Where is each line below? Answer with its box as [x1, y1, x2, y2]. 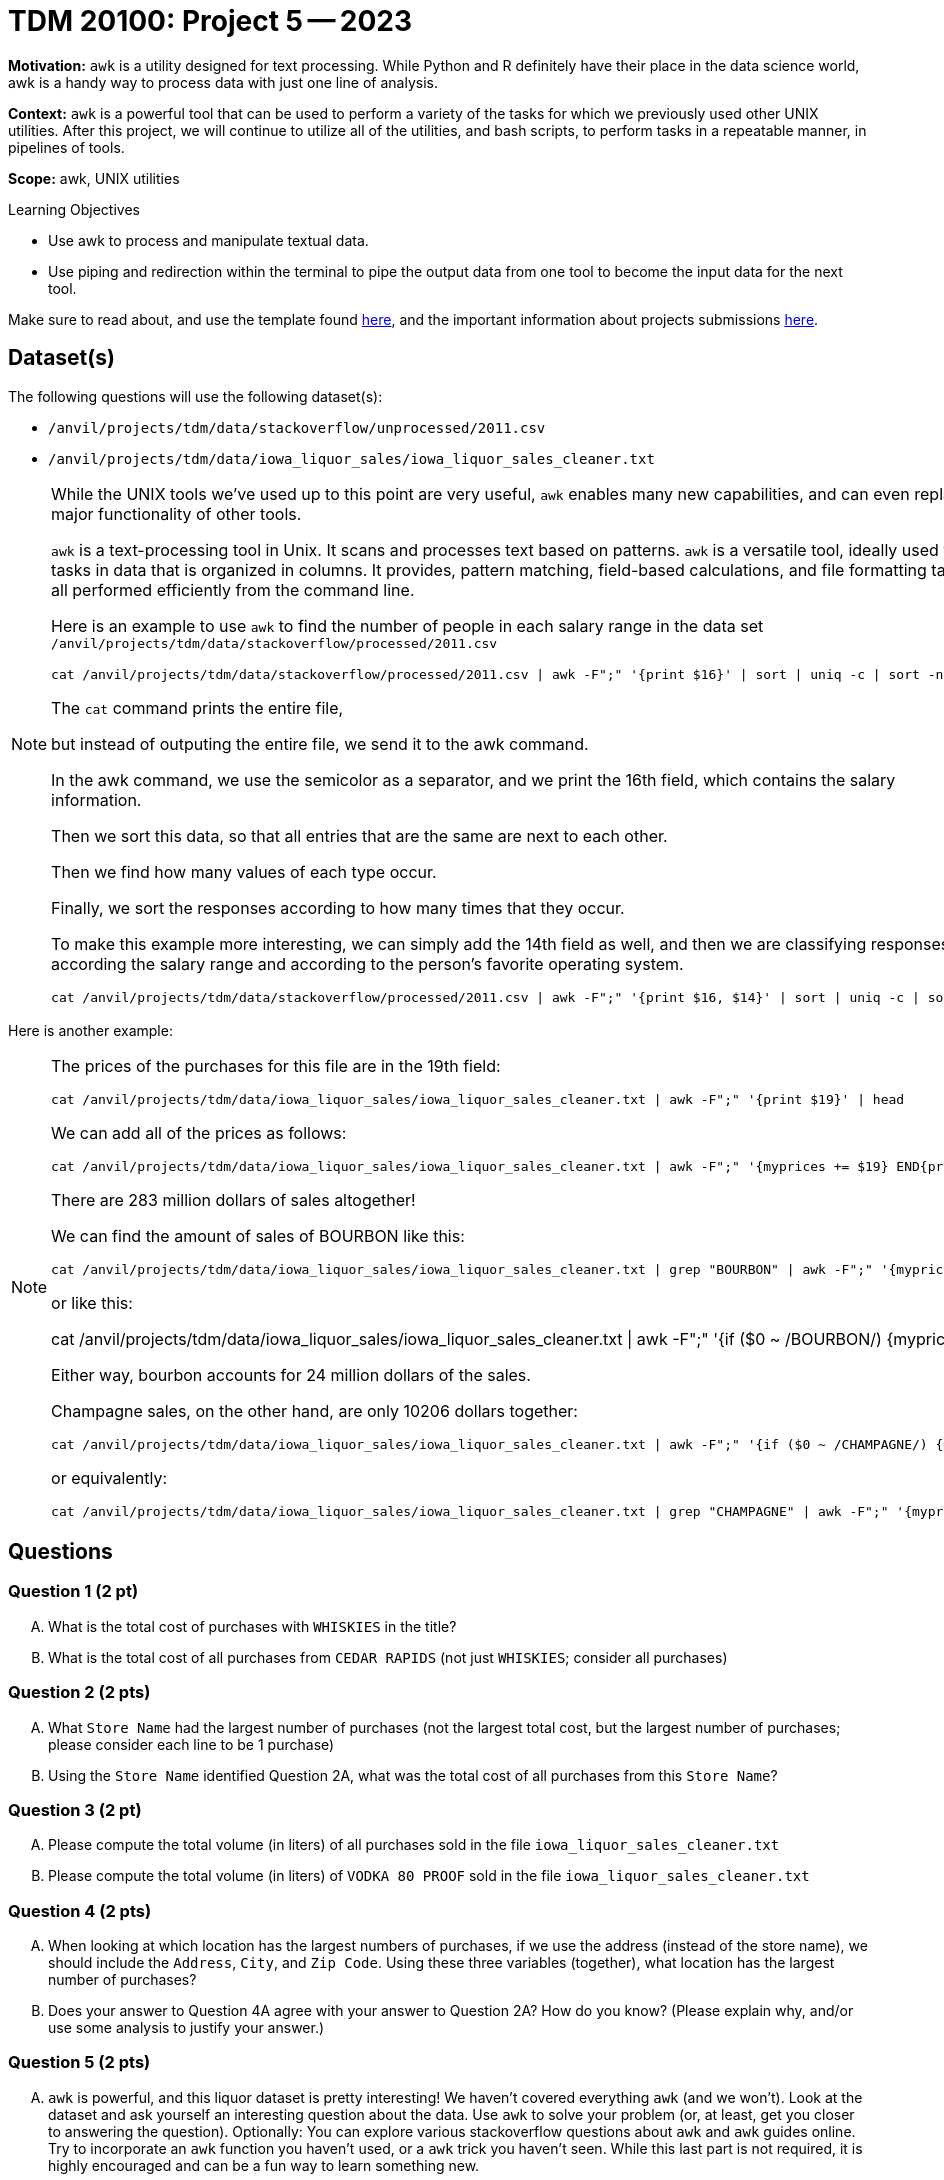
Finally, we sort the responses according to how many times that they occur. [51, 897, 625, 918]
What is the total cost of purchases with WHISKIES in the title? [48, 1617, 457, 1635]
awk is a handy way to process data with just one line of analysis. [8, 73, 438, 91]
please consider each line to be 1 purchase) [48, 1735, 335, 1753]
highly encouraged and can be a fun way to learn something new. [48, 2156, 480, 2174]
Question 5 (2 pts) [8, 2052, 151, 2073]
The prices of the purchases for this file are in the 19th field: [51, 1055, 501, 1076]
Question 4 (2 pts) [8, 1900, 152, 1921]
